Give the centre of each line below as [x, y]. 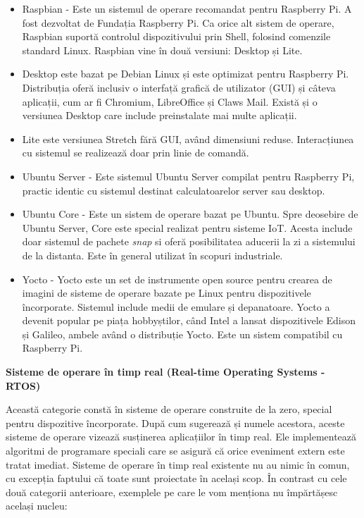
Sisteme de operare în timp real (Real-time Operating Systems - [165, 372]
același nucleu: [37, 506]
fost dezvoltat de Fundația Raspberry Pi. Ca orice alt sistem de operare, [178, 22]
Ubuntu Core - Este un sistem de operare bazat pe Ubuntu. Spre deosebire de [190, 214]
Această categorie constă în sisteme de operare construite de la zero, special [169, 409]
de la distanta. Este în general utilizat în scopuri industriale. [152, 255]
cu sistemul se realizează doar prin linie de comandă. [136, 153]
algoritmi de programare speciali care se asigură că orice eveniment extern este [175, 451]
